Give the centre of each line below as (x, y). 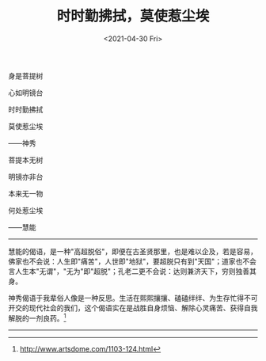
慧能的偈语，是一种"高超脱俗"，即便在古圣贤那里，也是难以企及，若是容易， (133, 251)
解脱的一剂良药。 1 (37, 317)
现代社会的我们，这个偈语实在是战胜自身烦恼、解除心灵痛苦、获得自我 (143, 308)
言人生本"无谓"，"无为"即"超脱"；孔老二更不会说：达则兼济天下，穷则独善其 (133, 271)
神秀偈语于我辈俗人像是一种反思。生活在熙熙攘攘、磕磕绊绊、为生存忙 (123, 298)
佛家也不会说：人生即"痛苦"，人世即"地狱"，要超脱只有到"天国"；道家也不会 (133, 261)
